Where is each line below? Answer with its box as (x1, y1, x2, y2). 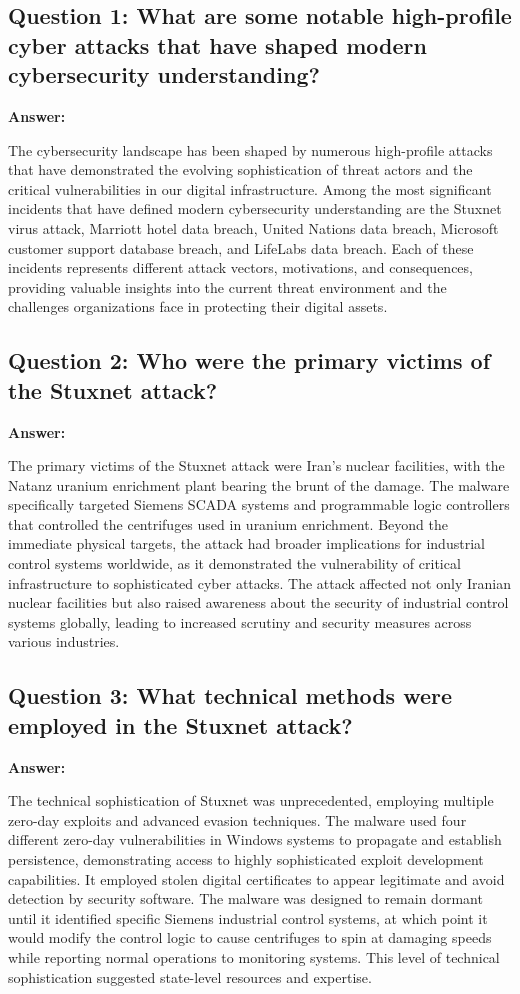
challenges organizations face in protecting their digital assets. (8, 296, 388, 317)
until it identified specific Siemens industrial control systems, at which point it (8, 907, 488, 928)
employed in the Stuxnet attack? (8, 709, 353, 740)
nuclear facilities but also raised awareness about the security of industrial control (8, 592, 509, 613)
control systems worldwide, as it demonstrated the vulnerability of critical (8, 553, 461, 574)
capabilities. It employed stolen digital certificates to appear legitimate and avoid (8, 868, 505, 889)
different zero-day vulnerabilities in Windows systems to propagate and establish (8, 829, 502, 850)
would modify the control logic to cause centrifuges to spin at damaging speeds (8, 927, 492, 948)
